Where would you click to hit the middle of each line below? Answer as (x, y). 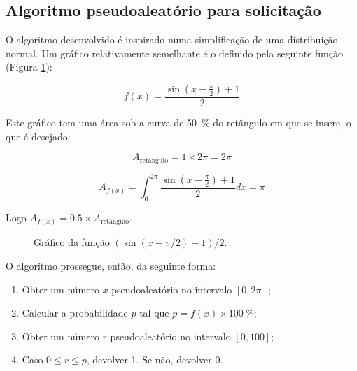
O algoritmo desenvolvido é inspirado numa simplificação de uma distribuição (172, 39)
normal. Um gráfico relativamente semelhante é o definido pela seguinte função (175, 53)
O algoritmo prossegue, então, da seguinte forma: (111, 266)
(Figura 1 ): (29, 67)
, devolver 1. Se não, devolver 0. (155, 359)
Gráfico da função (72, 242)
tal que (154, 313)
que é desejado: (38, 136)
